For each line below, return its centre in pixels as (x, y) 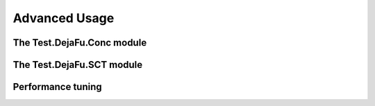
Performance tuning (57, 87)
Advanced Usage (64, 18)
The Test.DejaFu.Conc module (80, 43)
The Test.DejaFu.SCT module (78, 65)
